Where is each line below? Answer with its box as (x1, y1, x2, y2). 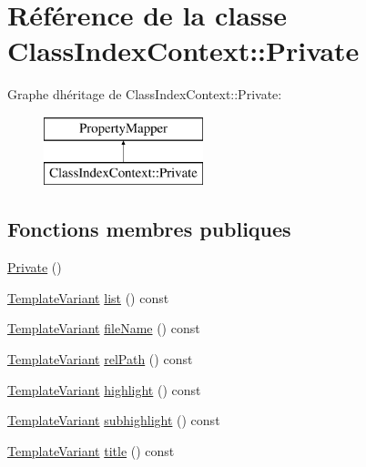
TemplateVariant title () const (7, 441, 175, 460)
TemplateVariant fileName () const (7, 319, 200, 338)
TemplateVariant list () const (7, 288, 169, 307)
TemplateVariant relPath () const (7, 350, 193, 369)
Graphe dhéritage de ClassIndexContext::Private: (7, 85, 282, 104)
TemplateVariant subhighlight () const (7, 411, 220, 430)
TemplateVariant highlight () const (7, 380, 201, 399)
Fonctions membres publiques (7, 215, 291, 243)
